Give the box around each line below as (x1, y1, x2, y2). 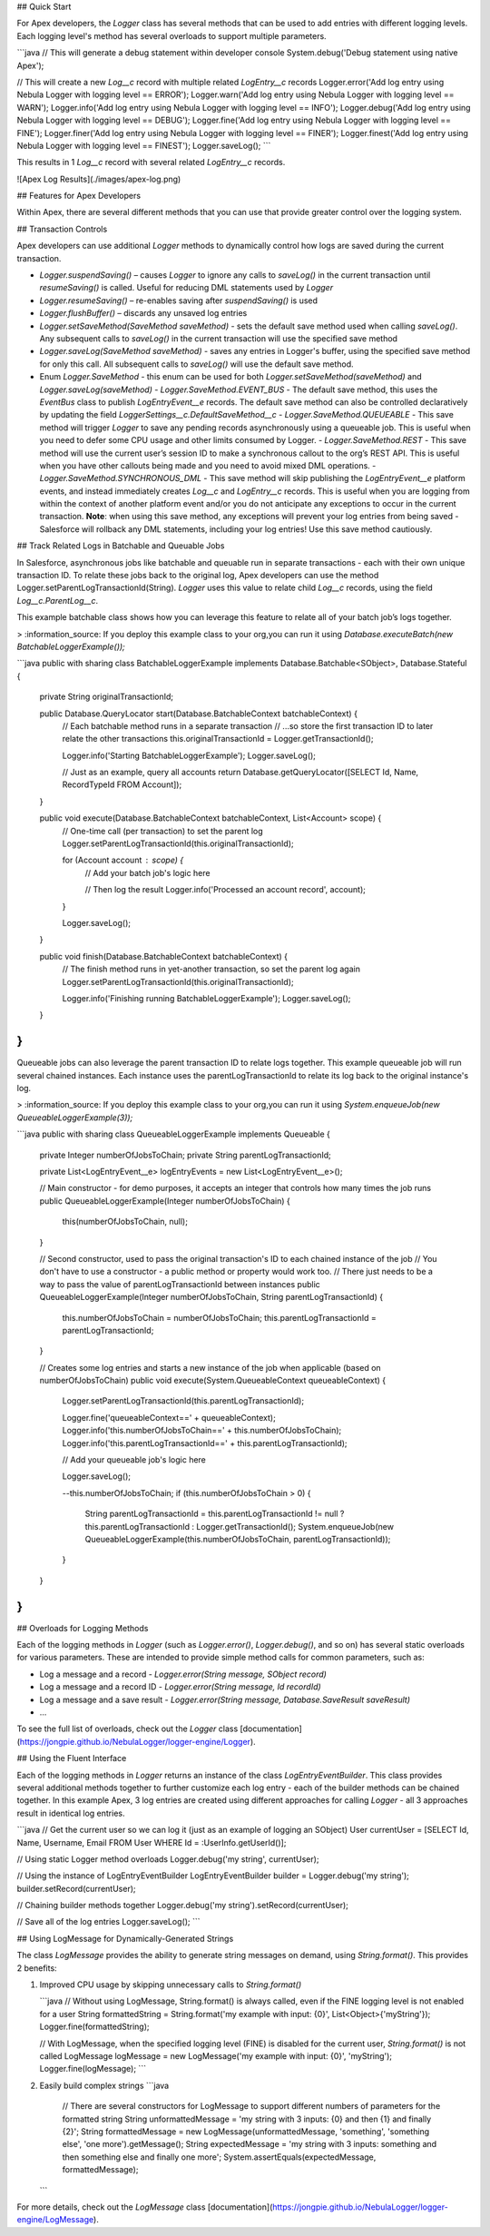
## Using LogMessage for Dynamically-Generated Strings (16, 1933, 234, 1944)
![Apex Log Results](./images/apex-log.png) (16, 173, 181, 184)
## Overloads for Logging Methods (16, 1622, 149, 1633)
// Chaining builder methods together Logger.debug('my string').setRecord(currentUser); (16, 1900, 349, 1911)
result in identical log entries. (16, 1808, 125, 1818)
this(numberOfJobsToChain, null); (62, 1217, 188, 1227)
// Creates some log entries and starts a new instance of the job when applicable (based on (39, 1362, 381, 1373)
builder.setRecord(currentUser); (16, 1883, 136, 1894)
